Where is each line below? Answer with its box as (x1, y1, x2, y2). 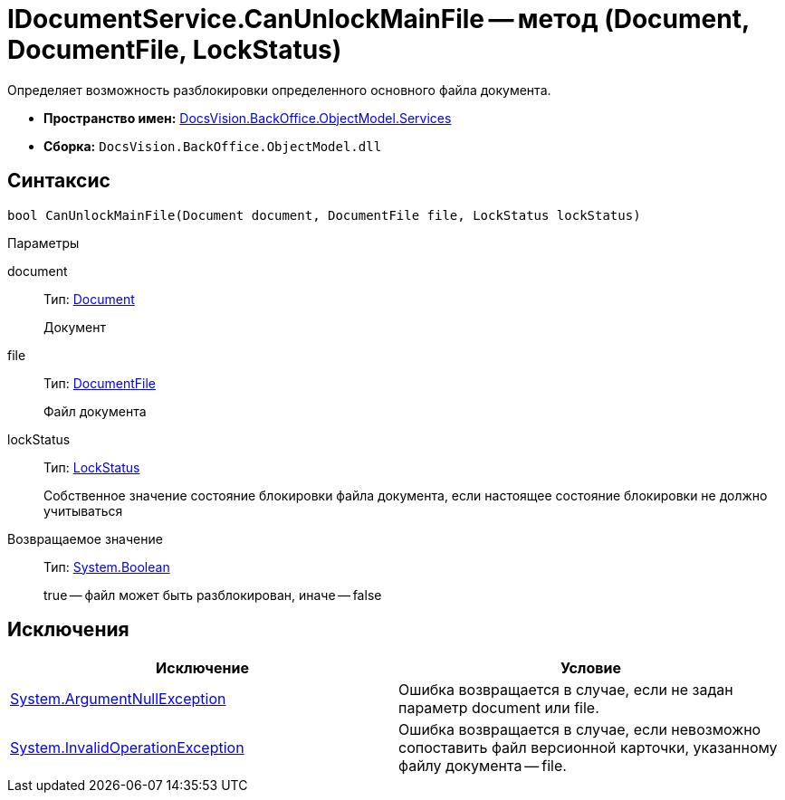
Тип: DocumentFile (43, 375, 156, 391)
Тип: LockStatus (43, 459, 140, 475)
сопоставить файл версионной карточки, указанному (398, 738, 778, 757)
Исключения (7, 618, 129, 642)
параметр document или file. (398, 699, 599, 718)
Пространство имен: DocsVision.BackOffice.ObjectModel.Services (43, 110, 452, 126)
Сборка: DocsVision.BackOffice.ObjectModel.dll (43, 138, 382, 154)
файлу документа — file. (398, 757, 567, 776)
